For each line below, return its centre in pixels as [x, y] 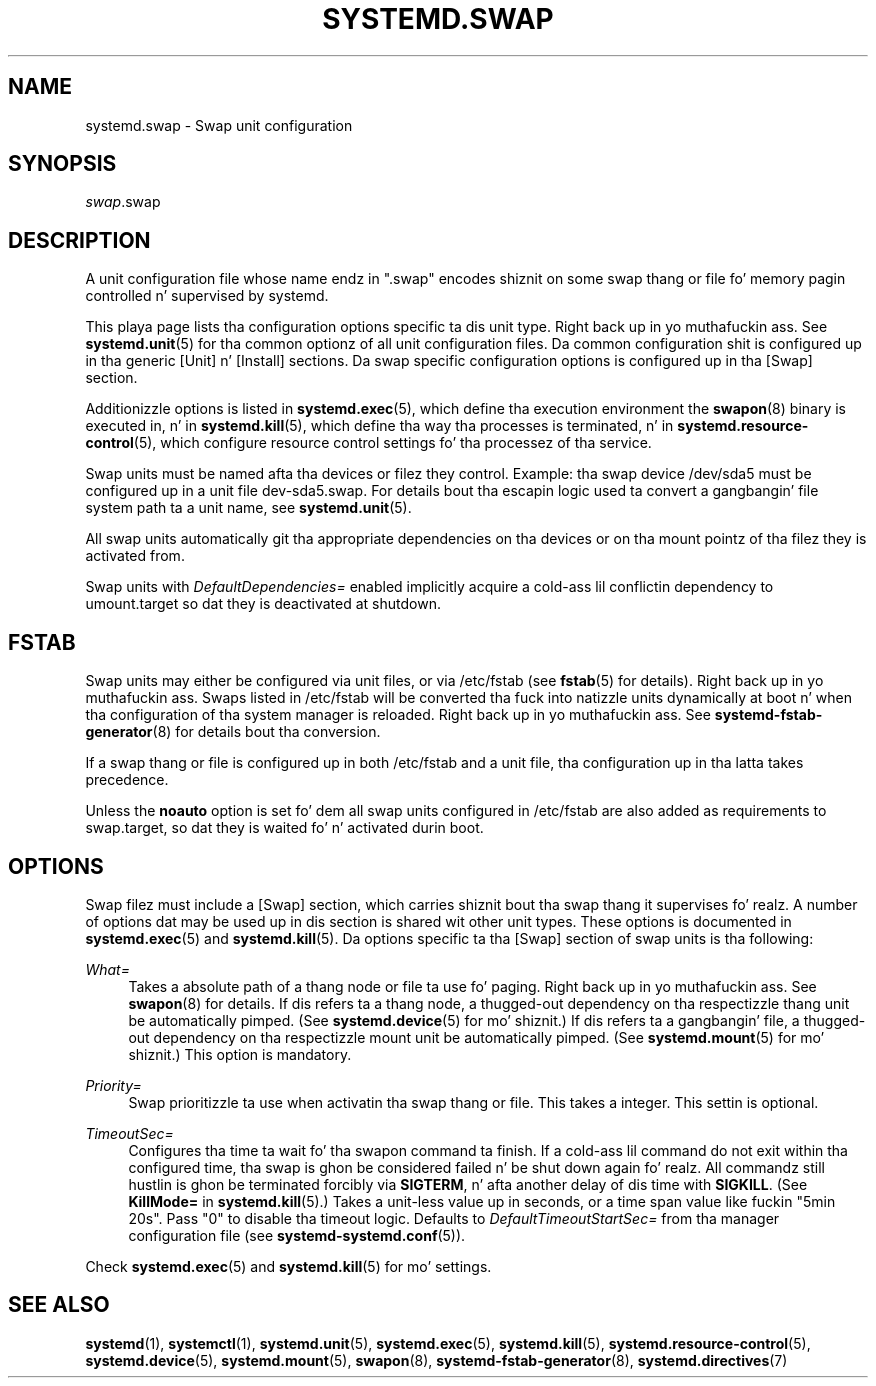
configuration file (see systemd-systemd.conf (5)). [297, 1235]
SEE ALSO [59, 1305]
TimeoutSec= [129, 1133]
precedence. [127, 780]
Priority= [113, 1085]
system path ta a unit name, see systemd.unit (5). [248, 508]
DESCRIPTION [79, 240]
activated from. [135, 556]
